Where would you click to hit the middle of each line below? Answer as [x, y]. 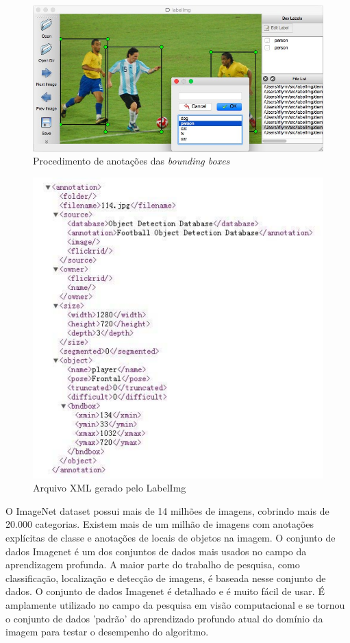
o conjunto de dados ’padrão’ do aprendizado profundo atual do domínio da [164, 618]
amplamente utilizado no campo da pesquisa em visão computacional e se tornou [175, 604]
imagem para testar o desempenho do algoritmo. [107, 632]
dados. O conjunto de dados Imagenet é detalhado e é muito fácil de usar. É [165, 591]
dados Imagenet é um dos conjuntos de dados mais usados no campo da [156, 551]
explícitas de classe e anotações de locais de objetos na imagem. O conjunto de [171, 537]
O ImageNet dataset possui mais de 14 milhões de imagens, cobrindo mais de [167, 510]
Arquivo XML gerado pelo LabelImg [110, 488]
